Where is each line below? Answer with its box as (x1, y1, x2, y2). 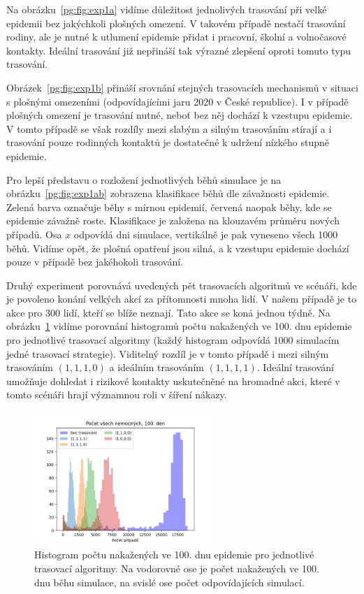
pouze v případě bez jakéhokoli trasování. (6, 254, 183, 269)
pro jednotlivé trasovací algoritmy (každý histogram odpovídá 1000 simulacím (6, 333, 340, 347)
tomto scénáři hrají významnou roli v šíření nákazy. (6, 387, 227, 402)
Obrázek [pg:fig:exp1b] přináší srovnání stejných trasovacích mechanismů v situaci (6, 80, 358, 94)
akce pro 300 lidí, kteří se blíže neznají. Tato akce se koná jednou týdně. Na (6, 305, 330, 319)
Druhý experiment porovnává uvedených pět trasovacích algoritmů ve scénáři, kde (6, 277, 357, 292)
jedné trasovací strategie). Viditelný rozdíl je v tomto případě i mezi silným (6, 346, 329, 361)
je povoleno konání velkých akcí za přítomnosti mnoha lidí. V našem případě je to (6, 291, 357, 306)
